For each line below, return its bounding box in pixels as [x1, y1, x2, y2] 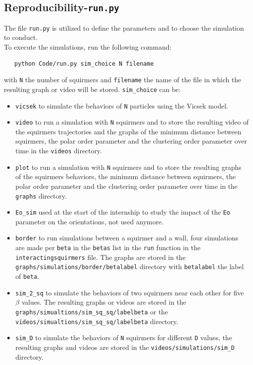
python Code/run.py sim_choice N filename [14, 60, 154, 67]
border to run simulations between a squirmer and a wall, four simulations [15, 233, 238, 243]
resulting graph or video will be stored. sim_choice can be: [4, 84, 181, 94]
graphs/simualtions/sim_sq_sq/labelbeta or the [15, 306, 168, 316]
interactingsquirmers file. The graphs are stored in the [15, 252, 186, 262]
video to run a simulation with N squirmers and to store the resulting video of [15, 117, 249, 127]
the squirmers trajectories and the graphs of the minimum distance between [15, 126, 241, 136]
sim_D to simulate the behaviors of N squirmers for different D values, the [15, 332, 232, 343]
